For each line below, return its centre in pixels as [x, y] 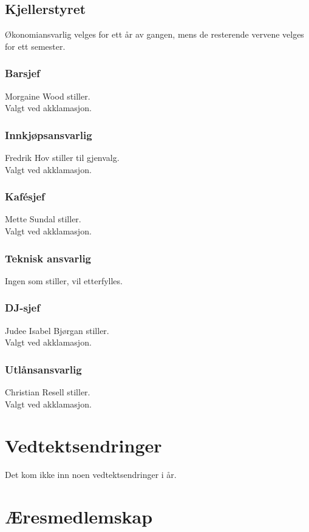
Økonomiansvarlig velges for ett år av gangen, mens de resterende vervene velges [154, 34]
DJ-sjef [22, 308]
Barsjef [22, 73]
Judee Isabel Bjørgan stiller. [57, 330]
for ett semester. [35, 46]
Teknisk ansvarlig [48, 258]
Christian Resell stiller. [48, 392]
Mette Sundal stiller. [43, 219]
